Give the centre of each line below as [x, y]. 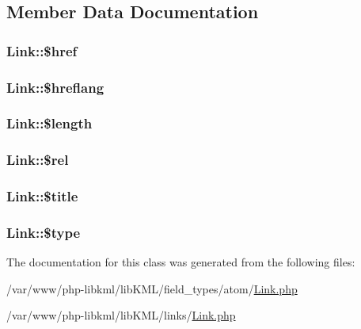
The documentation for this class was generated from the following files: [181, 262]
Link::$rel [38, 160]
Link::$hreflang [55, 87]
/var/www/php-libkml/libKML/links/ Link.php [121, 315]
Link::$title [42, 196]
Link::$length [49, 123]
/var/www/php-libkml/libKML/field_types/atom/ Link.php [152, 288]
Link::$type [44, 232]
